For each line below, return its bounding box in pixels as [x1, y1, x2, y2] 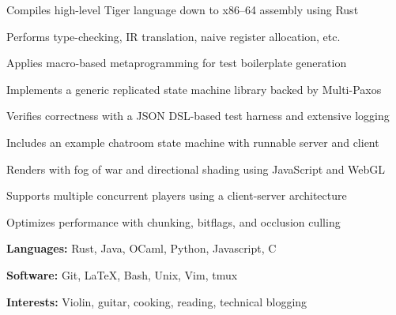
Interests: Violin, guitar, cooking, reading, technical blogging [6, 293, 307, 309]
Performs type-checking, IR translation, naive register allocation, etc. [6, 28, 341, 44]
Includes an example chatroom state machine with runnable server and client [6, 133, 379, 150]
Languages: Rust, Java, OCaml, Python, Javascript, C [6, 240, 277, 257]
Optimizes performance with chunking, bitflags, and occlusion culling [6, 213, 341, 230]
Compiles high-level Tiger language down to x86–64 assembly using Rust [6, 2, 359, 17]
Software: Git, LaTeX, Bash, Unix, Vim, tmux [6, 266, 238, 283]
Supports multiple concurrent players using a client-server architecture [6, 187, 347, 204]
